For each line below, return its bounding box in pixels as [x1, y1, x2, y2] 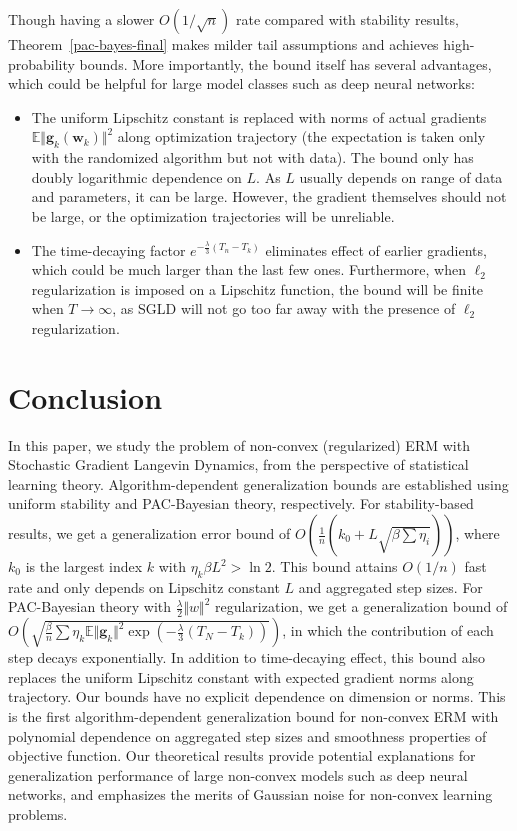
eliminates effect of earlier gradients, [265, 239, 487, 260]
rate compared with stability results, [236, 9, 459, 29]
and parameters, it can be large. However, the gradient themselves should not [31, 186, 507, 207]
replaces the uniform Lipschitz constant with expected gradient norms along [8, 666, 474, 687]
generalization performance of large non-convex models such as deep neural [8, 764, 468, 785]
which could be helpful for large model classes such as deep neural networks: [8, 73, 475, 94]
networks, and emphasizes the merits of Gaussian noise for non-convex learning [8, 784, 493, 805]
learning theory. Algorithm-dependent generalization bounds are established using [8, 473, 509, 494]
